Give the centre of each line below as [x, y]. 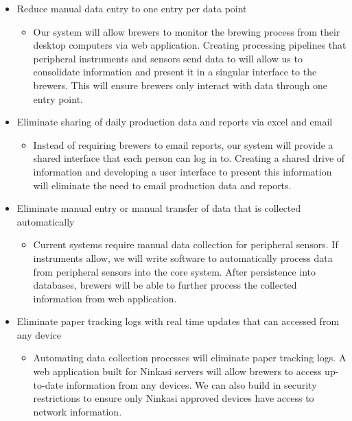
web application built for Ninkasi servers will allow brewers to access [177, 371]
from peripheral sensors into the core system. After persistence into [175, 271]
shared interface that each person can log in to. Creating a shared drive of [189, 158]
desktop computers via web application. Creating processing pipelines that [190, 45]
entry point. [58, 98]
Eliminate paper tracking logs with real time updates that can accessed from [178, 321]
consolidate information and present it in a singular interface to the [175, 72]
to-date [48, 384]
